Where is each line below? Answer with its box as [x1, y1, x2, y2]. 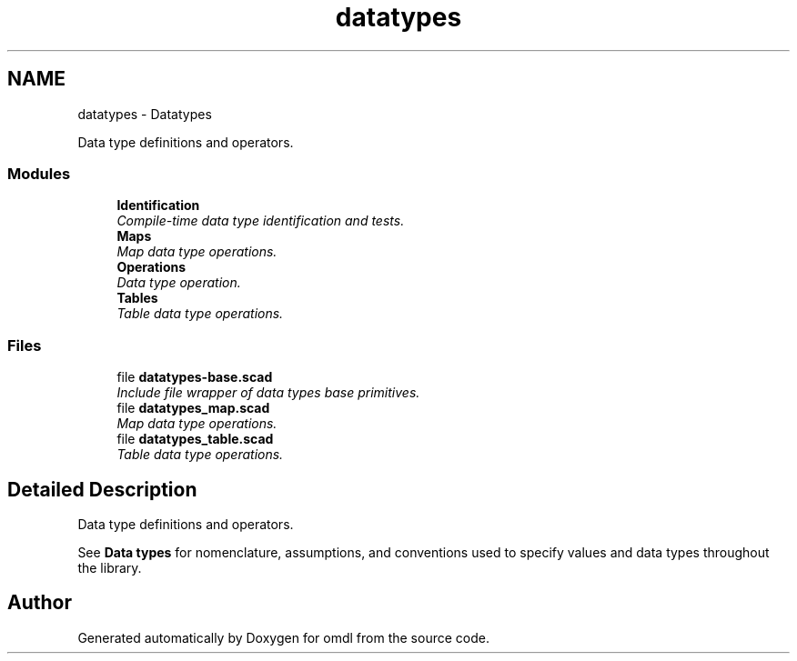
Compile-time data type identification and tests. [116, 213, 405, 229]
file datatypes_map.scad [116, 400, 270, 416]
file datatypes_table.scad [116, 431, 274, 447]
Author [7, 591, 72, 615]
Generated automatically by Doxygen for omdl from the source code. [77, 629, 489, 646]
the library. [77, 559, 142, 576]
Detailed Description [7, 477, 197, 501]
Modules [7, 164, 71, 183]
